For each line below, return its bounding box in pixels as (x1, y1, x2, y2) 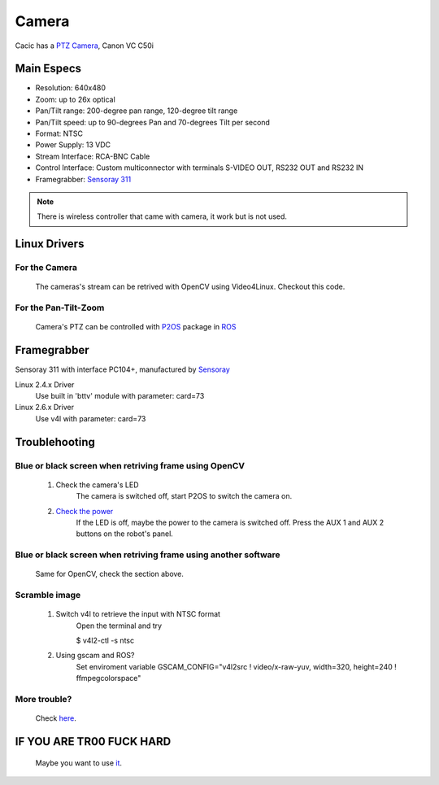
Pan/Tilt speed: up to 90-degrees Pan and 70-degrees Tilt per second (35, 117, 270, 127)
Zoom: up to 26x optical (35, 94, 115, 104)
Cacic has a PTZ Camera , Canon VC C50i (15, 41, 154, 50)
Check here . (35, 713, 76, 723)
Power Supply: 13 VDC (35, 140, 111, 150)
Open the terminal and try (76, 621, 163, 630)
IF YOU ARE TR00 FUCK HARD (15, 735, 172, 748)
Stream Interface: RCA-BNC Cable (35, 151, 150, 161)
